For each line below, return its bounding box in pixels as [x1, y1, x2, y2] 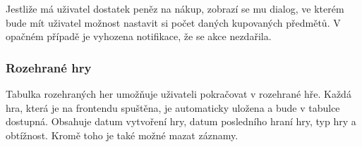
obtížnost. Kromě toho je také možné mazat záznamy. [6, 127, 239, 142]
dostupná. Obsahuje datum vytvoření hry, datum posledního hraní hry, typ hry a [6, 114, 356, 129]
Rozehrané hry [6, 58, 92, 76]
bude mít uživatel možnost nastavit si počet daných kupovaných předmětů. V [6, 15, 341, 30]
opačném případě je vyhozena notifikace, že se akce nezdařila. [6, 29, 272, 44]
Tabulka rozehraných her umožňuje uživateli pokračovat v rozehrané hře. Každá [6, 87, 351, 101]
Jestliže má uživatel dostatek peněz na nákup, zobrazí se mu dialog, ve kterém [6, 1, 344, 15]
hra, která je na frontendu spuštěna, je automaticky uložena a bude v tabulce [6, 100, 340, 115]
